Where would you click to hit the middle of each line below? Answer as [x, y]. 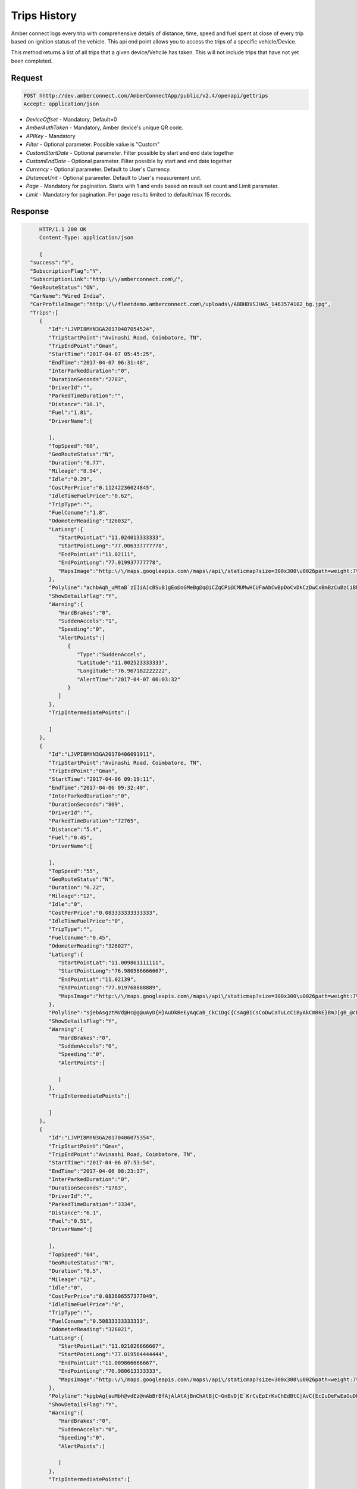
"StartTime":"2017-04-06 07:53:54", [102, 1163]
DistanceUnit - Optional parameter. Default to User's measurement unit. [114, 177]
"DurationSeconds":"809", [86, 804]
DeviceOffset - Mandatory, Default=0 [71, 120]
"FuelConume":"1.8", [79, 513]
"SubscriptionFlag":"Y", [66, 271]
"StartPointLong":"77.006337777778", [113, 546]
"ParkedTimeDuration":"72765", [94, 821]
